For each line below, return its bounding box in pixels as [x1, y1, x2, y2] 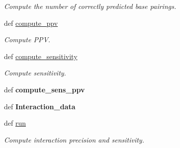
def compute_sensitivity [4, 51, 78, 61]
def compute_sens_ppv [4, 84, 85, 94]
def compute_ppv [4, 17, 58, 28]
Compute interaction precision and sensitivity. [4, 134, 144, 145]
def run [4, 118, 26, 128]
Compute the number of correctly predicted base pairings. [4, 1, 177, 11]
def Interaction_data [4, 101, 76, 111]
